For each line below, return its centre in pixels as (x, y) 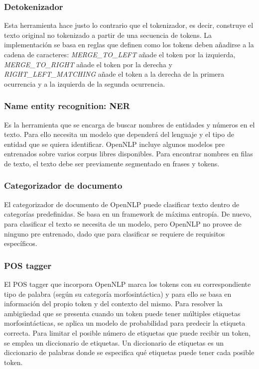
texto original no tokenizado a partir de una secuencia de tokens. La (108, 35)
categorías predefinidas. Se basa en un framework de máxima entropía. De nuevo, (128, 214)
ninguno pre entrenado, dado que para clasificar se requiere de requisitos (115, 233)
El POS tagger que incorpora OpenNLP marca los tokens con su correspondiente (128, 284)
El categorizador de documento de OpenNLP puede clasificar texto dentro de (122, 204)
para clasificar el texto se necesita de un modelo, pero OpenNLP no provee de (123, 223)
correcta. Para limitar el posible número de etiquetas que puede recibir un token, (127, 332)
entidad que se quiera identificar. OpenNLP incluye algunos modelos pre (114, 144)
